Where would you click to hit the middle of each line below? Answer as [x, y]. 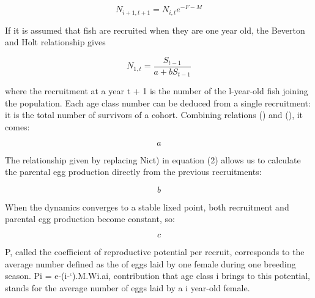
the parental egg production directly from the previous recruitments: [133, 172]
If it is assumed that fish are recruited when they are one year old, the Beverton [155, 30]
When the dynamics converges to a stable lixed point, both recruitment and [147, 207]
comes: [17, 127]
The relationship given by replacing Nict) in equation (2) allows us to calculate [153, 159]
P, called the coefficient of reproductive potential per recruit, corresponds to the [155, 251]
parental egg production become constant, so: [90, 219]
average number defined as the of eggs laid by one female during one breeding [150, 263]
